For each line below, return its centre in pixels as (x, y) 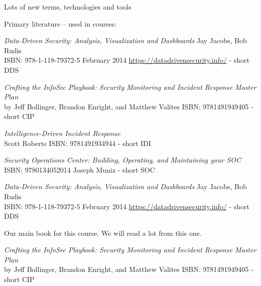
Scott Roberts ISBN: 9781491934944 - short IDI (78, 143)
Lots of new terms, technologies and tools (68, 7)
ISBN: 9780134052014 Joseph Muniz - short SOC (80, 169)
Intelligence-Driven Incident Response (62, 133)
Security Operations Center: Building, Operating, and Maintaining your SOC (123, 160)
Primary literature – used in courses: (60, 23)
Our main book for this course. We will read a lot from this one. (103, 233)
